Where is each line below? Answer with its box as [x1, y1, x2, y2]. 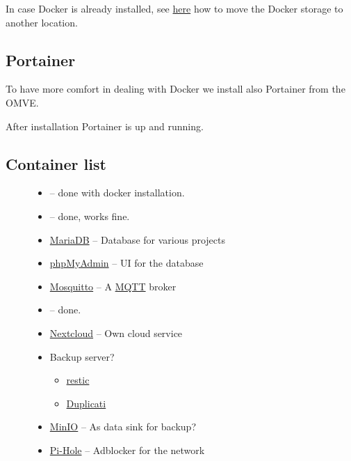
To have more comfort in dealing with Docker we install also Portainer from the [6, 81, 345, 96]
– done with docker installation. [49, 185, 185, 200]
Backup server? [49, 349, 115, 364]
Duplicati [66, 396, 106, 410]
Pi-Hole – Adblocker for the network [49, 442, 205, 457]
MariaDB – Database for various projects [49, 232, 225, 247]
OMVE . [6, 95, 39, 109]
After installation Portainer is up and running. [6, 118, 204, 133]
